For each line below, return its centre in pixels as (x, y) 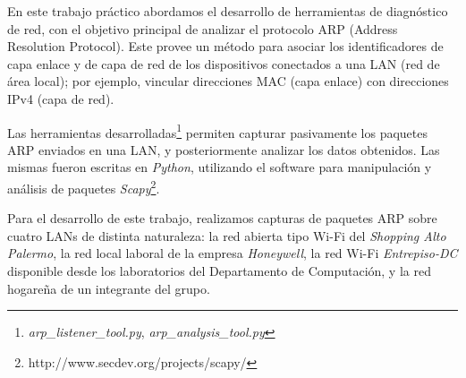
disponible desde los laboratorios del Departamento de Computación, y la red (219, 271)
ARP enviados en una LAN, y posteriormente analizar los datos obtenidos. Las (224, 149)
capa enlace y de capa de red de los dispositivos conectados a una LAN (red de (224, 63)
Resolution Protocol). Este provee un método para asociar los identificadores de (225, 46)
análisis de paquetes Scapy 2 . (84, 187)
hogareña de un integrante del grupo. (109, 288)
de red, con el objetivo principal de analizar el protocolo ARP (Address (203, 28)
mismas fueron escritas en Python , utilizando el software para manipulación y (220, 167)
